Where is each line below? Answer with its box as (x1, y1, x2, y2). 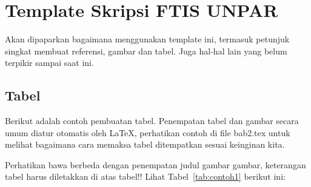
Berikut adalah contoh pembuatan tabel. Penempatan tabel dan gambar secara (5, 114, 299, 127)
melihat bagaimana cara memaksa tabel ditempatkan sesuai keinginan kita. (5, 138, 285, 151)
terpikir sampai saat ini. (5, 56, 94, 69)
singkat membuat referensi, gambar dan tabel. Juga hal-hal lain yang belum (5, 44, 287, 57)
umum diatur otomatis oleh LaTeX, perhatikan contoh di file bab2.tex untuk (5, 126, 290, 139)
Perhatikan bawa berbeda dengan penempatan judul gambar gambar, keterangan (5, 158, 306, 171)
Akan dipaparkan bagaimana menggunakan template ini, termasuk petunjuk (5, 33, 290, 45)
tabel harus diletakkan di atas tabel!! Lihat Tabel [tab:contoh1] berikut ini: (5, 170, 286, 183)
